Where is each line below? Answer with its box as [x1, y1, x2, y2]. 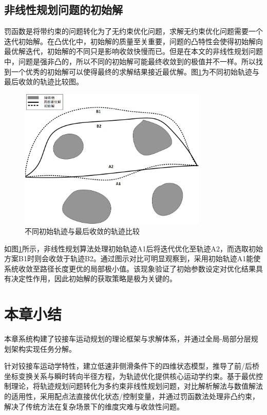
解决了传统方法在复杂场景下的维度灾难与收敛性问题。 [4, 401, 184, 411]
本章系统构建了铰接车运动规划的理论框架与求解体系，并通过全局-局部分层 [4, 333, 251, 344]
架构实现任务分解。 [11, 343, 76, 354]
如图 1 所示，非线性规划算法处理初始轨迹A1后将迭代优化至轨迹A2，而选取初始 [4, 243, 263, 254]
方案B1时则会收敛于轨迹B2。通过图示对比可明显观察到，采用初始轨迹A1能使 [4, 253, 261, 264]
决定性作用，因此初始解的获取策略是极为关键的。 [11, 273, 177, 284]
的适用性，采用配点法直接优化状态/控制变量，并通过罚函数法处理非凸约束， [4, 391, 259, 402]
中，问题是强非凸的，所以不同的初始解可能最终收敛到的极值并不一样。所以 [4, 56, 256, 66]
